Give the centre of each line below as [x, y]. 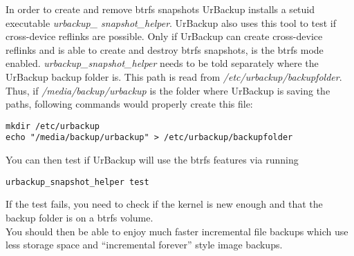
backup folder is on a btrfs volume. [80, 217]
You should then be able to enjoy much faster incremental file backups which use [177, 231]
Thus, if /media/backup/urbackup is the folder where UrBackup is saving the [168, 90]
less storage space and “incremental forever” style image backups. [144, 245]
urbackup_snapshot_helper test [77, 182]
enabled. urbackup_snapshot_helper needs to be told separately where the [162, 63]
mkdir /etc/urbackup [53, 126]
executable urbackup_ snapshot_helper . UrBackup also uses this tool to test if [171, 22]
